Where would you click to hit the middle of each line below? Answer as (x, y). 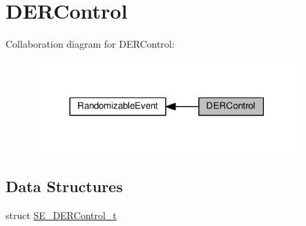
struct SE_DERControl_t (61, 215)
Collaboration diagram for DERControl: (90, 44)
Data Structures (64, 186)
